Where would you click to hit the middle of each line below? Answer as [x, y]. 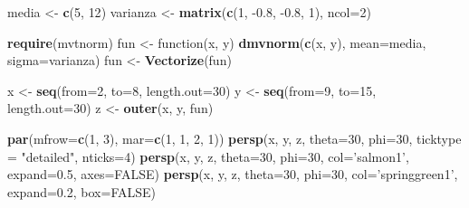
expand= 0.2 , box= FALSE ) [82, 191]
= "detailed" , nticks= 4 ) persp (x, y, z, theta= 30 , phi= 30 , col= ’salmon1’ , [208, 156]
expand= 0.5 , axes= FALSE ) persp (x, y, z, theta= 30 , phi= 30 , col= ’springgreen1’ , [233, 174]
